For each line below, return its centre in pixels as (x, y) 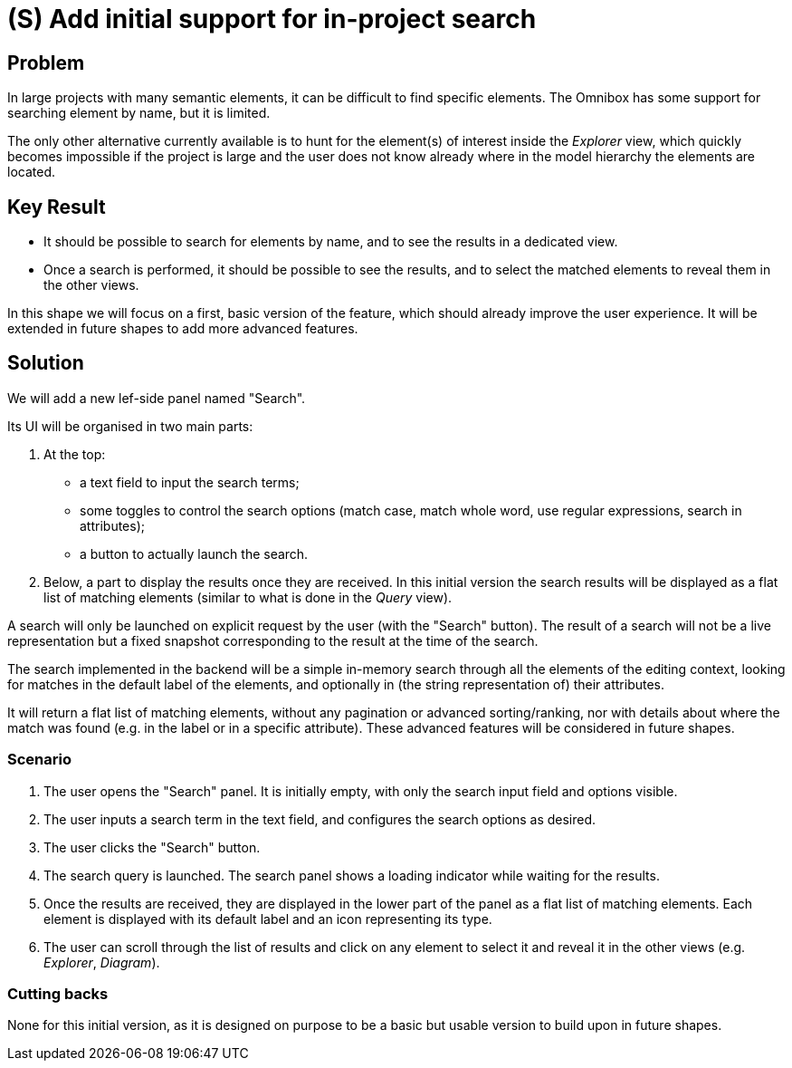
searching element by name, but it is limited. (139, 113)
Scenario (39, 760)
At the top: (75, 454)
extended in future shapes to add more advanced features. (183, 329)
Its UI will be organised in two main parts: (130, 426)
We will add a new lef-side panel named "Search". (157, 398)
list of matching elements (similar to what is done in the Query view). (248, 597)
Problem (46, 63)
